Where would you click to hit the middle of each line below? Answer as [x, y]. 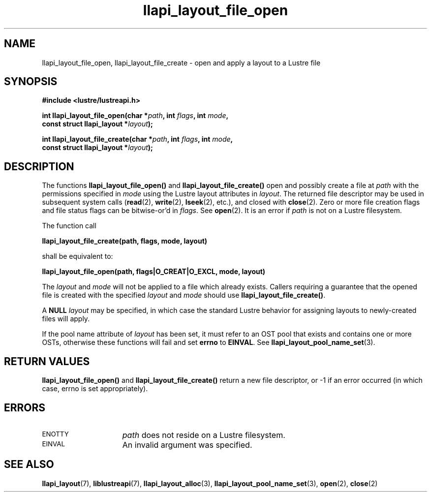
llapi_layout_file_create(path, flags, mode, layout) [125, 241]
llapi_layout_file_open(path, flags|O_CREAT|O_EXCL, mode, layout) [154, 272]
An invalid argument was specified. [187, 445]
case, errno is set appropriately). [95, 389]
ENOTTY [55, 434]
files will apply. [66, 319]
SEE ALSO [29, 465]
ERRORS [25, 407]
